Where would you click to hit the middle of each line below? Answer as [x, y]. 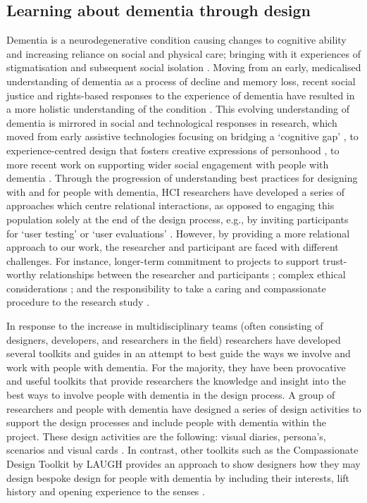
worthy [21, 274]
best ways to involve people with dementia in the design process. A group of [171, 395]
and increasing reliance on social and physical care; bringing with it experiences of [183, 53]
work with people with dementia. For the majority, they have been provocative [176, 367]
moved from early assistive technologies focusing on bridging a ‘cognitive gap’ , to [182, 136]
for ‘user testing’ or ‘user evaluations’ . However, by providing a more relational [178, 233]
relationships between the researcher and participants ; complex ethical [193, 274]
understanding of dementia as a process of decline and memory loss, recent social [181, 81]
